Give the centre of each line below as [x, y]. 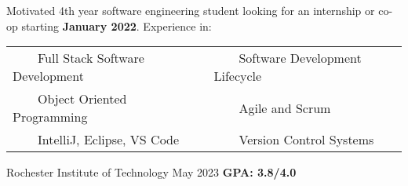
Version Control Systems [306, 140]
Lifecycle [238, 76]
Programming [50, 117]
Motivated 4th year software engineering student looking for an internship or [191, 10]
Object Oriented [82, 99]
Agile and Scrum [285, 108]
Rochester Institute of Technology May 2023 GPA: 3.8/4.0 [151, 172]
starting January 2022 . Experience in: [117, 26]
